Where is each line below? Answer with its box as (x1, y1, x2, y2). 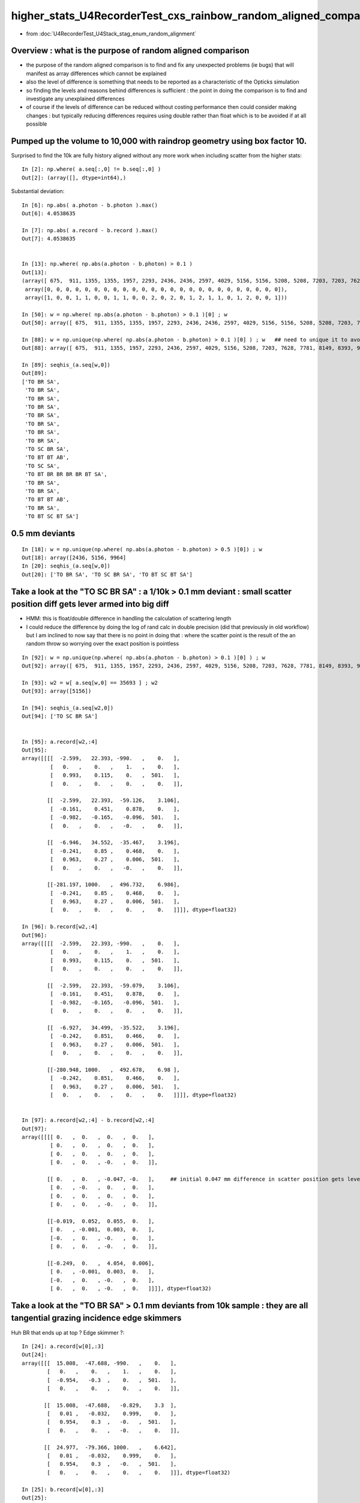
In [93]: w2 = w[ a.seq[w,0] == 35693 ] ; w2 (22, 679, 158, 686)
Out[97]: (22, 1125, 47, 1132)
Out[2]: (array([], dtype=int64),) (22, 174, 127, 181)
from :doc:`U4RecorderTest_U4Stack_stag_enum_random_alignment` (26, 30, 197, 37)
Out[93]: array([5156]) (22, 688, 92, 694)
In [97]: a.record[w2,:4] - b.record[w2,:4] (22, 1117, 155, 1124)
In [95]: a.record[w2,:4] (22, 738, 98, 745)
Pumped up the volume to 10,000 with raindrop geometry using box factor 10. (11, 136, 307, 146)
